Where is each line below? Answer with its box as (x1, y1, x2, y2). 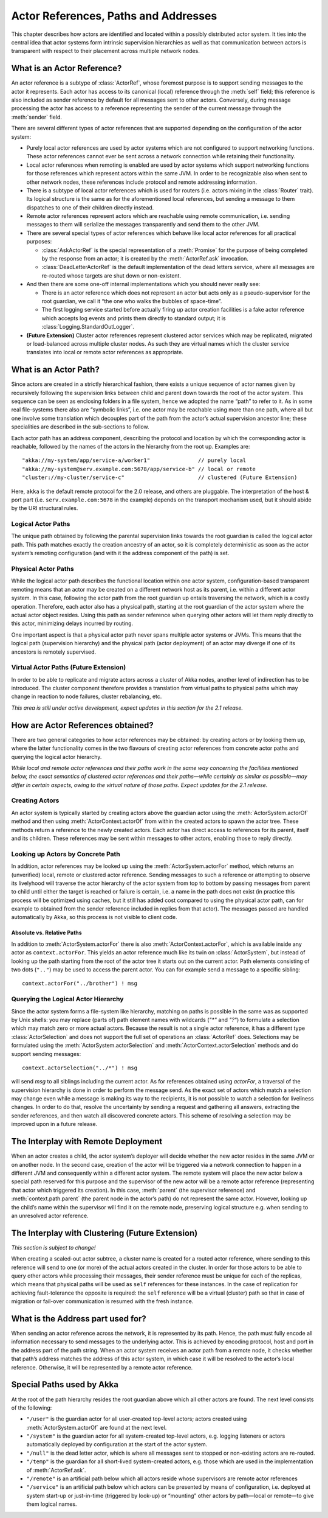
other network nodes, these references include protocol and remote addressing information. (26, 178, 258, 186)
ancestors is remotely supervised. (11, 648, 97, 656)
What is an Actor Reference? (11, 63, 122, 74)
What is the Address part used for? (11, 1313, 147, 1324)
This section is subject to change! (11, 1243, 96, 1251)
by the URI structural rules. (11, 505, 78, 512)
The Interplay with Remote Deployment (11, 1136, 163, 1147)
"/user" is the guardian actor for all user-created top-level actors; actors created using (26, 1415, 247, 1422)
